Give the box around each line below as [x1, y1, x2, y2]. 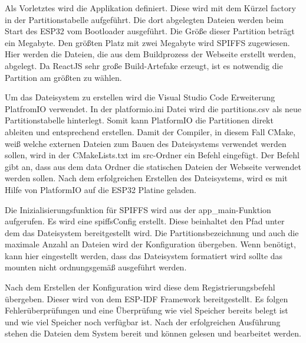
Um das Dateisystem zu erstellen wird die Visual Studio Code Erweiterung [5, 91, 275, 103]
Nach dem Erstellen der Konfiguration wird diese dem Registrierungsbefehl [5, 281, 275, 293]
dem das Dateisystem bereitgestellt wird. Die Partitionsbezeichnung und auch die [5, 226, 299, 239]
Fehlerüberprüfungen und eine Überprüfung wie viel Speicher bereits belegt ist [5, 304, 288, 316]
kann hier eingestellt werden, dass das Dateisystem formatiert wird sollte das [5, 249, 283, 262]
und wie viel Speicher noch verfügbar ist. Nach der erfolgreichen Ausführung [5, 315, 281, 328]
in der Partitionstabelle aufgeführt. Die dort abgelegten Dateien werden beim [5, 13, 284, 25]
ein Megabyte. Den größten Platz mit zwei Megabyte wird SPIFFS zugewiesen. [5, 36, 290, 48]
